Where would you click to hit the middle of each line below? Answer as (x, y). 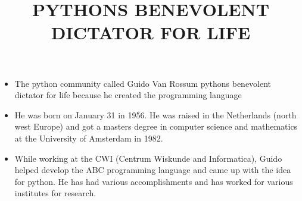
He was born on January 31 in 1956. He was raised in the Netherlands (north (155, 114)
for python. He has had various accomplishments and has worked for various (154, 181)
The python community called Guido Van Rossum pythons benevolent (143, 83)
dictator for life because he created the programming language (128, 95)
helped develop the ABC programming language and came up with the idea (153, 170)
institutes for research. (55, 193)
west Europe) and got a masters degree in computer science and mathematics (156, 126)
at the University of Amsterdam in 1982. (89, 138)
